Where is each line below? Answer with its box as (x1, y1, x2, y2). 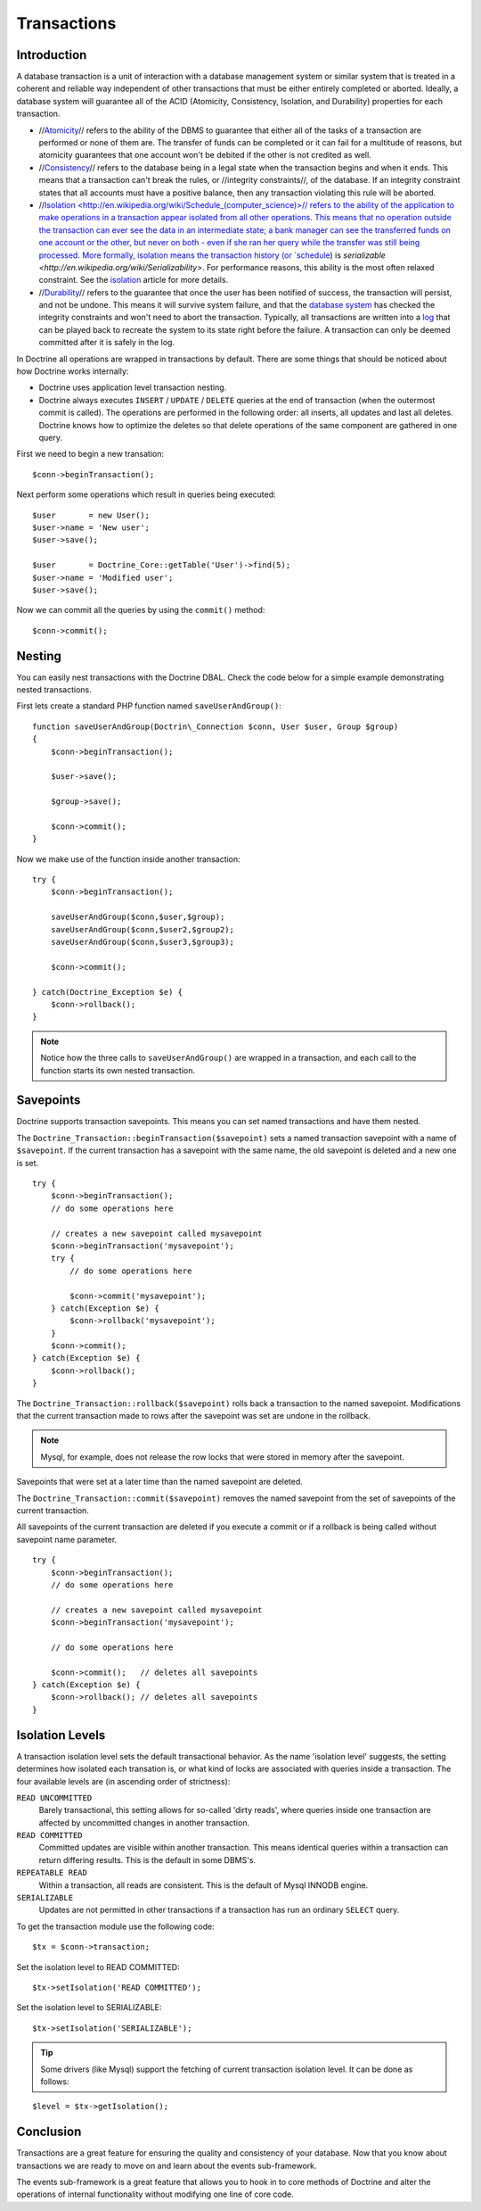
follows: (40, 2075, 69, 2087)
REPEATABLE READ (16, 1867, 88, 1878)
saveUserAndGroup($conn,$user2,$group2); (50, 924, 235, 934)
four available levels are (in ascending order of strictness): (16, 1776, 231, 1786)
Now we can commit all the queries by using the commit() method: (16, 605, 265, 616)
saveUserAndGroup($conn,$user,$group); (50, 912, 225, 923)
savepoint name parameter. (16, 1534, 118, 1544)
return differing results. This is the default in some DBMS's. (38, 1854, 257, 1865)
